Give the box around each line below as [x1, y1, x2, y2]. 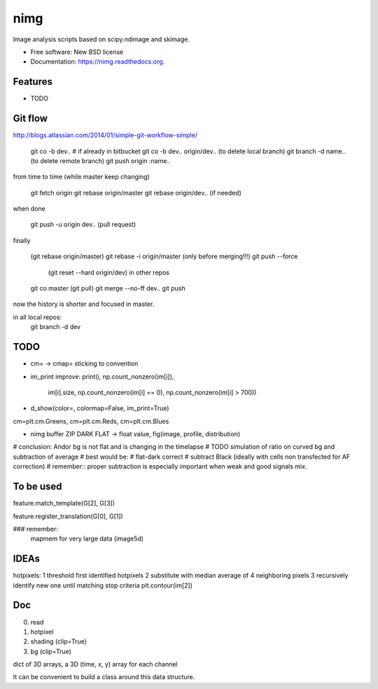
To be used [13, 480, 62, 493]
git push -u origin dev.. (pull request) [30, 221, 136, 229]
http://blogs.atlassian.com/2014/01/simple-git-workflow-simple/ [13, 131, 197, 139]
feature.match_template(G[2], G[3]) [13, 499, 115, 508]
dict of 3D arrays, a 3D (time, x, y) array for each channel [13, 660, 178, 669]
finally [13, 236, 31, 244]
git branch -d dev [30, 323, 80, 331]
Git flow [13, 113, 48, 125]
